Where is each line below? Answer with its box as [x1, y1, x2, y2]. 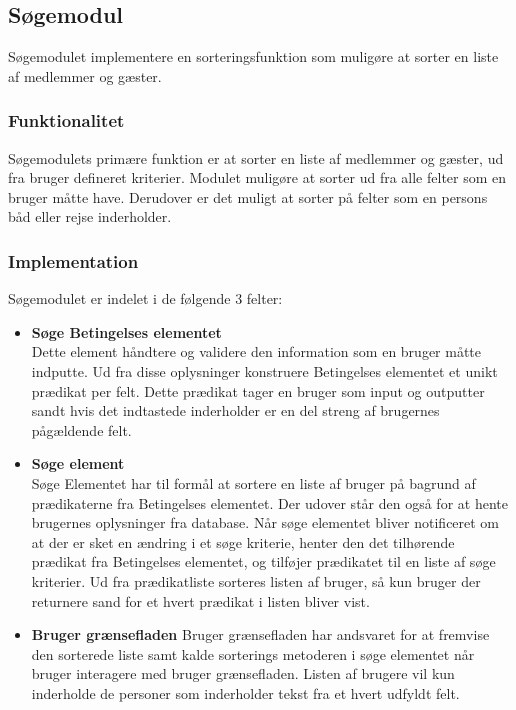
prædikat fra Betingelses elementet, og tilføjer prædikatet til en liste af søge [31, 551, 496, 572]
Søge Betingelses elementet [31, 321, 222, 342]
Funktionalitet [8, 108, 125, 133]
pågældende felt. [31, 419, 132, 440]
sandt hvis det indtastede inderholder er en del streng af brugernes [31, 400, 440, 421]
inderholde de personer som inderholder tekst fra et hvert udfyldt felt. [31, 682, 460, 703]
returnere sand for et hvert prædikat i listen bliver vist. [31, 590, 370, 611]
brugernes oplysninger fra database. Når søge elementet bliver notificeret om [31, 512, 500, 533]
